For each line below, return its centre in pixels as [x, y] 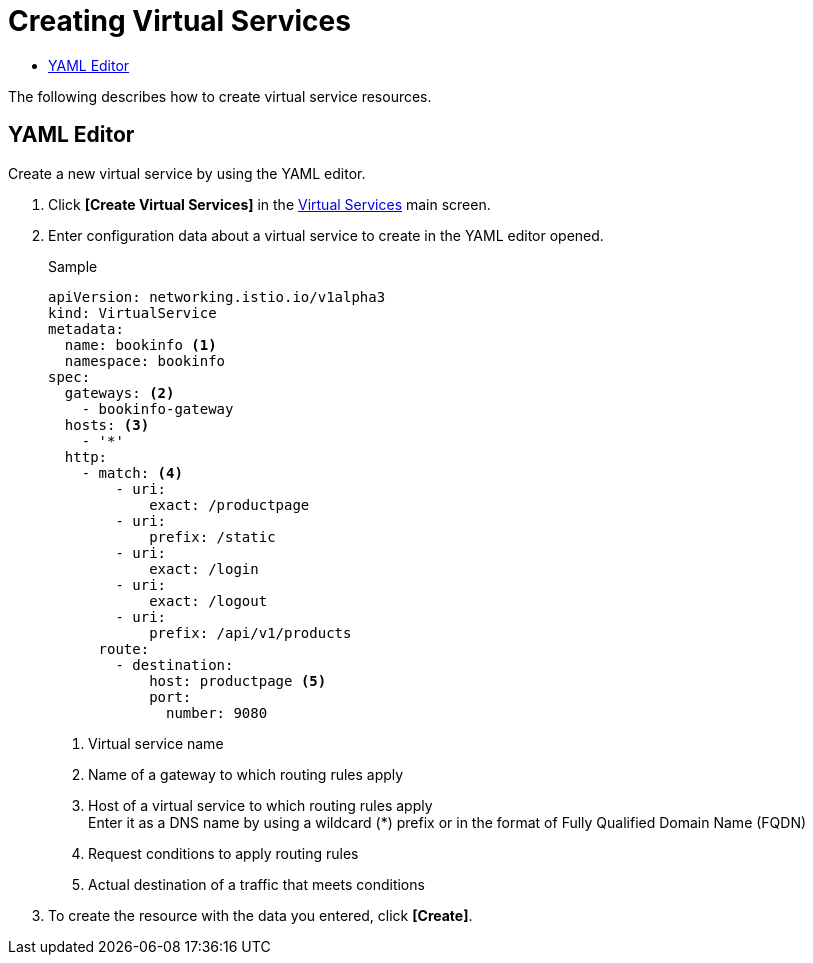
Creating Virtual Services [179, 21]
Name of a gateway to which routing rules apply [246, 774]
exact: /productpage [229, 504]
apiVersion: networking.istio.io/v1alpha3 [217, 296]
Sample [73, 266]
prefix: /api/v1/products [250, 632]
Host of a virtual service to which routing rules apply [260, 805]
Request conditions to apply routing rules [223, 853]
